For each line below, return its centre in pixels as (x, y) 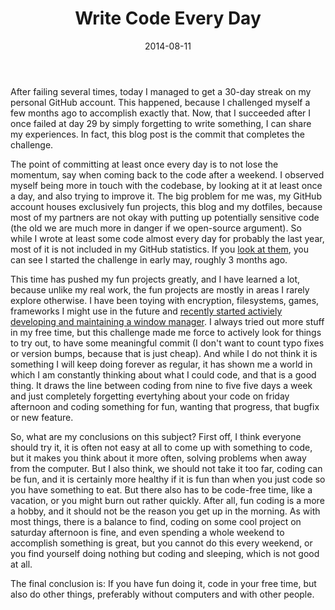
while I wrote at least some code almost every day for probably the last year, (167, 238)
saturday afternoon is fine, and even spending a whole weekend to (147, 532)
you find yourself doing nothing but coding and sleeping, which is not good (165, 553)
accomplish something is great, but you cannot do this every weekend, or (161, 543)
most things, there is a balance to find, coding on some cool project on (156, 521)
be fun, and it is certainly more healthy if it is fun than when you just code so (168, 479)
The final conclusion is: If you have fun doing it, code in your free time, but (163, 583)
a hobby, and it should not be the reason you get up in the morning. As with (165, 511)
